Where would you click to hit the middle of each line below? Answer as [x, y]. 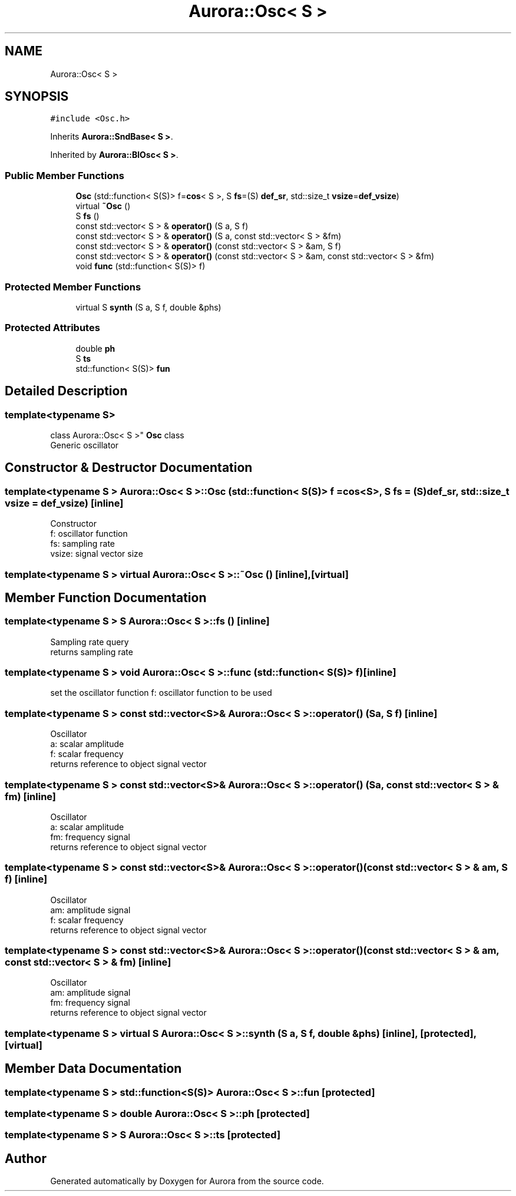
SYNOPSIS [37, 97]
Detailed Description [66, 391]
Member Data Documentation [93, 1069]
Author [26, 1158]
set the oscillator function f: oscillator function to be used [161, 693]
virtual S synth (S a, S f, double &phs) [148, 307]
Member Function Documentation [106, 597]
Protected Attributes [52, 328]
